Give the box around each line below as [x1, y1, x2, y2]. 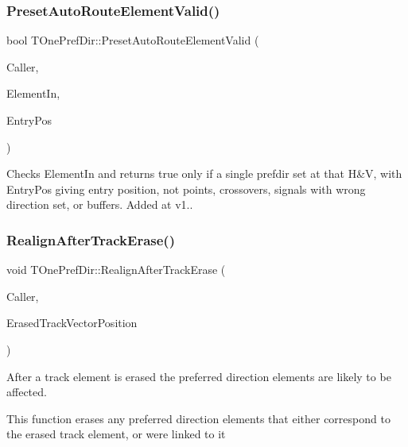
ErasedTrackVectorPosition [6, 314, 138, 331]
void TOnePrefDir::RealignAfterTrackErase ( [6, 261, 226, 278]
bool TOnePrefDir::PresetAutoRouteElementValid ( [6, 32, 259, 48]
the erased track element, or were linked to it [6, 426, 226, 442]
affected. [6, 383, 47, 400]
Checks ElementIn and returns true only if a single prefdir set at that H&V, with [6, 165, 402, 182]
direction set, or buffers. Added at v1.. [6, 196, 193, 213]
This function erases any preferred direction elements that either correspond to [6, 410, 391, 426]
